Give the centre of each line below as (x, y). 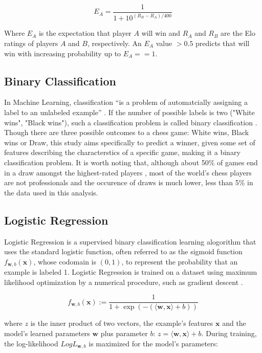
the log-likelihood (31, 343)
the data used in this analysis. (51, 192)
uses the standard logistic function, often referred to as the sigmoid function (123, 251)
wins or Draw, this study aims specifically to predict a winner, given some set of (130, 142)
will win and (161, 33)
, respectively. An (114, 43)
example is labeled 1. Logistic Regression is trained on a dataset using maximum (131, 272)
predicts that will (223, 43)
